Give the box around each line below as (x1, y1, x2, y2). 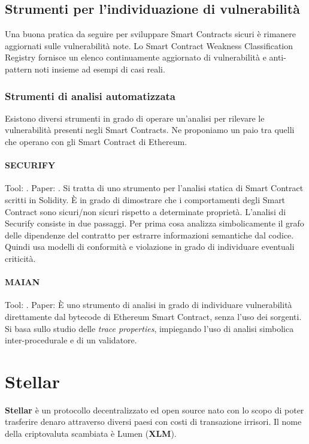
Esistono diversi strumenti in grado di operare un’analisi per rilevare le (5, 111, 265, 124)
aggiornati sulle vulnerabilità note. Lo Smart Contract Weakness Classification (5, 39, 293, 52)
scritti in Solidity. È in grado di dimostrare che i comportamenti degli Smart (5, 193, 286, 206)
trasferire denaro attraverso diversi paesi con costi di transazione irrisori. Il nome (5, 415, 302, 428)
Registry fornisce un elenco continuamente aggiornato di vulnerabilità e (5, 51, 266, 64)
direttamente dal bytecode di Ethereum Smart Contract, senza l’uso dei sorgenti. (5, 310, 302, 322)
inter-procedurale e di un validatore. (5, 334, 137, 346)
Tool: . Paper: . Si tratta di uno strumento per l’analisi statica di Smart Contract (5, 182, 304, 194)
